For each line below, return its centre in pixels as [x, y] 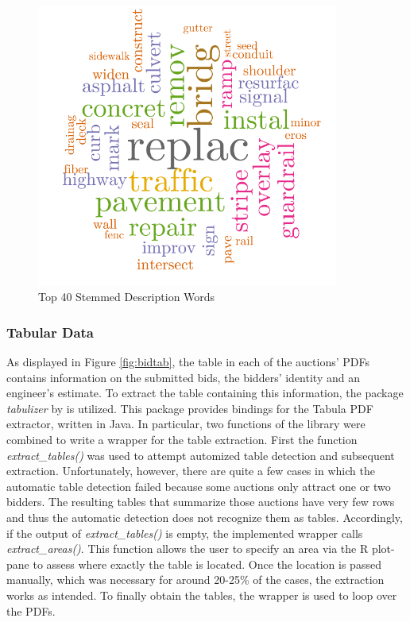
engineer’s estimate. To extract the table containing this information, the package [205, 393]
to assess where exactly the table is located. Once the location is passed [207, 564]
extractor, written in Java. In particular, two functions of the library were [186, 424]
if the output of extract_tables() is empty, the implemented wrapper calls [185, 533]
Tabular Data [50, 332]
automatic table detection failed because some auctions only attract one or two [199, 486]
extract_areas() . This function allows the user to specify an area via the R [188, 549]
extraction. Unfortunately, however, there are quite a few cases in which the [191, 471]
